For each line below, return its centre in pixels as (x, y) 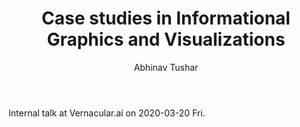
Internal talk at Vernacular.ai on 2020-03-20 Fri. (107, 113)
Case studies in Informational (166, 18)
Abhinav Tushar (166, 67)
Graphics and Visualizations (166, 39)
